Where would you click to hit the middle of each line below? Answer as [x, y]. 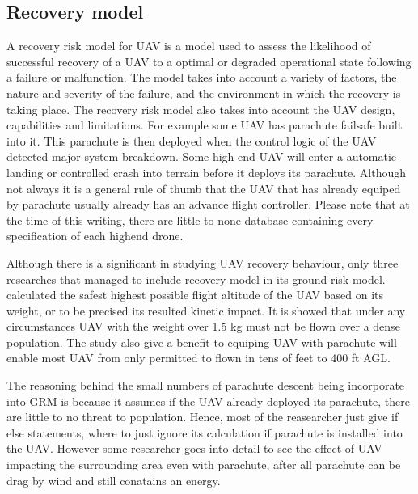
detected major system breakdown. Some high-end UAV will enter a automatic [202, 156]
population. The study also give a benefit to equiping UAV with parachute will [202, 342]
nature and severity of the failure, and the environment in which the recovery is [204, 93]
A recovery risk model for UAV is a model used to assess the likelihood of [189, 46]
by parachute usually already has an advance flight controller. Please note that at [208, 204]
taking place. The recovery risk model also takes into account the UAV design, [201, 109]
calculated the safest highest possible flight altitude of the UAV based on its [195, 295]
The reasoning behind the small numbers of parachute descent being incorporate [206, 385]
